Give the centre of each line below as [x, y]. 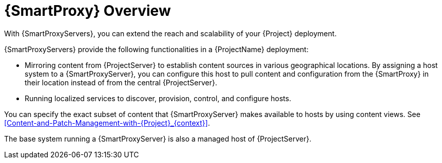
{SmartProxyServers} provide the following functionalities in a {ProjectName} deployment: [156, 49]
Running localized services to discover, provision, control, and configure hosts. [158, 98]
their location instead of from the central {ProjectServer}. [121, 82]
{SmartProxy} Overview [88, 11]
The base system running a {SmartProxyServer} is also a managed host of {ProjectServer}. [158, 138]
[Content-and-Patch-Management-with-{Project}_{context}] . [107, 123]
